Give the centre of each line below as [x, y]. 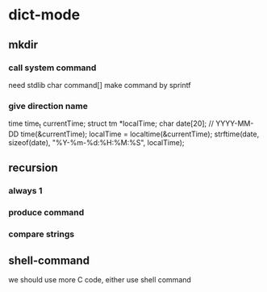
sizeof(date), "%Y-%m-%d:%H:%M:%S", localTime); [96, 142]
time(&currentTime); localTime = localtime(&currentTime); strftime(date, [140, 134]
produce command [46, 213]
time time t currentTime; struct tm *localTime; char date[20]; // [111, 124]
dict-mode [44, 15]
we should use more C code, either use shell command [100, 279]
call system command [52, 68]
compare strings [42, 234]
